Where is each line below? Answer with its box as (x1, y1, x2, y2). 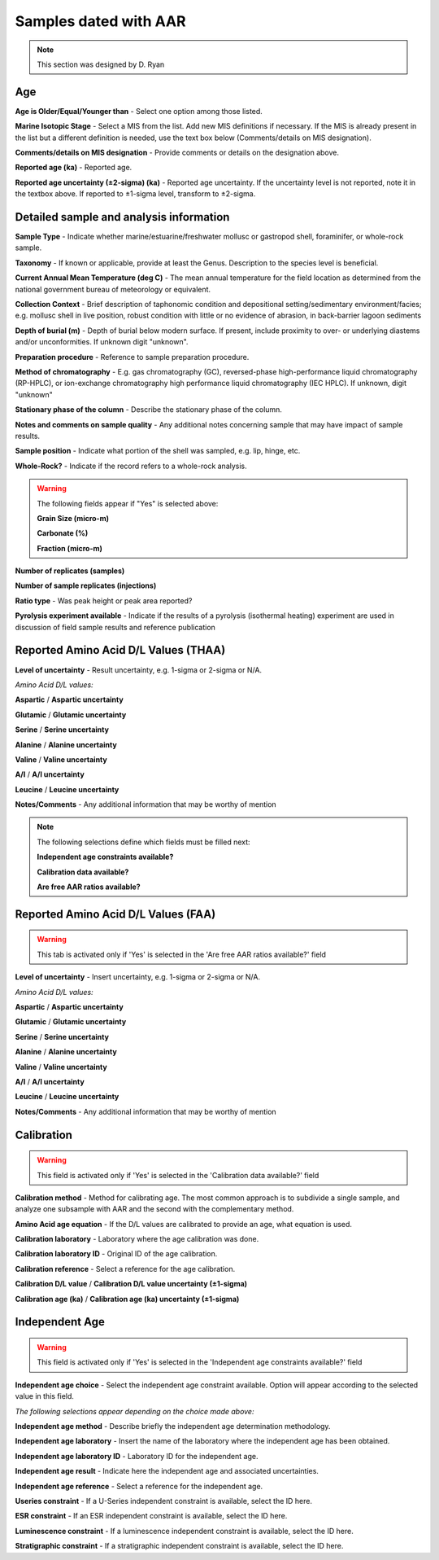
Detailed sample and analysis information (15, 210, 230, 224)
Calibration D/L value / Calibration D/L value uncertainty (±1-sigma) (15, 1279, 248, 1289)
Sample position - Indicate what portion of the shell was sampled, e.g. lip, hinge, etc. (15, 446, 301, 456)
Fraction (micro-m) (37, 543, 103, 553)
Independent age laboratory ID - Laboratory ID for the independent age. (15, 1451, 259, 1461)
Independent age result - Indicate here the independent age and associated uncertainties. (15, 1466, 319, 1476)
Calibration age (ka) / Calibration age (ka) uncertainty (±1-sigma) (15, 1294, 240, 1304)
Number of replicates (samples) (15, 566, 125, 576)
